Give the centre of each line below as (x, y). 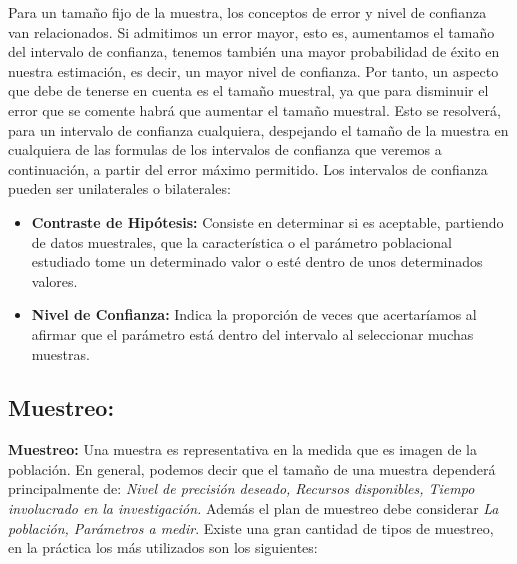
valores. (54, 280)
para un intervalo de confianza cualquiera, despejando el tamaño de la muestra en (258, 129)
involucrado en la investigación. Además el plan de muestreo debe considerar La (253, 508)
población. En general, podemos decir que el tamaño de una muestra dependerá (252, 468)
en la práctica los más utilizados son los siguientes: (163, 547)
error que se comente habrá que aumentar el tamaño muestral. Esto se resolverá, (254, 109)
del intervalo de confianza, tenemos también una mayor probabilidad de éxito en (254, 51)
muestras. (60, 353)
